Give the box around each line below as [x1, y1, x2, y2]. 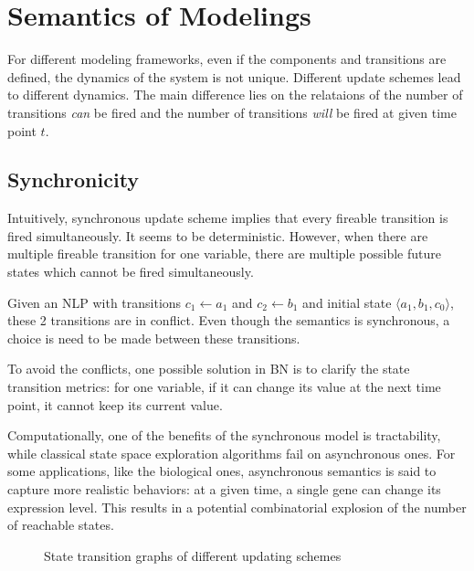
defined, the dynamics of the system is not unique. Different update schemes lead [7, 67, 461, 86]
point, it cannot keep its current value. [7, 395, 223, 414]
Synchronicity [7, 165, 140, 194]
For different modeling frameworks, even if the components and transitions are [7, 49, 447, 69]
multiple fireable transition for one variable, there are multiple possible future [7, 244, 441, 263]
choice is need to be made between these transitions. [7, 328, 300, 347]
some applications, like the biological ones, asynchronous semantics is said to [7, 461, 437, 481]
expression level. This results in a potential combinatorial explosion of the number [7, 497, 467, 516]
